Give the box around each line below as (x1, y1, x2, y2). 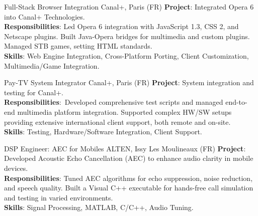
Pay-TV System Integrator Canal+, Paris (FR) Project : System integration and (4, 77, 254, 88)
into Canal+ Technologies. (4, 11, 85, 22)
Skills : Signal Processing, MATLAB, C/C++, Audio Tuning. (4, 202, 194, 212)
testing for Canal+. (4, 87, 63, 97)
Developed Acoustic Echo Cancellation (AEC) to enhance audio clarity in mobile (4, 153, 253, 163)
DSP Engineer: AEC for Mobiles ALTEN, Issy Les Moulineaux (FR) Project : (4, 143, 246, 153)
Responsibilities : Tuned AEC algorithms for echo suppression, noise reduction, (4, 172, 253, 183)
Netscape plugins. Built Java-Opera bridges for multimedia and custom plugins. (4, 31, 250, 41)
